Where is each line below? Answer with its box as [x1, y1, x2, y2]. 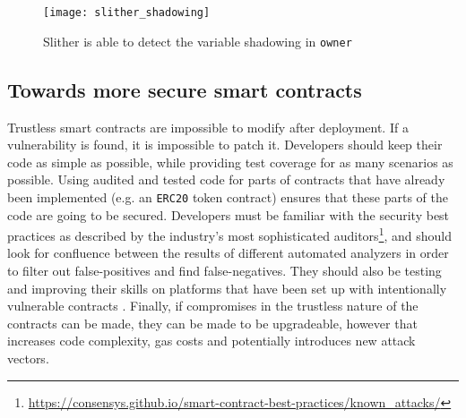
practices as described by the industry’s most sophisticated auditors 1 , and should [7, 224, 453, 244]
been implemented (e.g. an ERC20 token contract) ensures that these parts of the [7, 187, 448, 206]
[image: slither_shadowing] [43, 6, 211, 19]
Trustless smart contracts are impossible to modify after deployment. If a [7, 117, 409, 136]
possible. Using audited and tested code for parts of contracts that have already [7, 170, 445, 189]
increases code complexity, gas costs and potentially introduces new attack [7, 331, 416, 350]
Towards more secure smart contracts [7, 75, 362, 103]
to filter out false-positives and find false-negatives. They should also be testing [7, 260, 442, 279]
